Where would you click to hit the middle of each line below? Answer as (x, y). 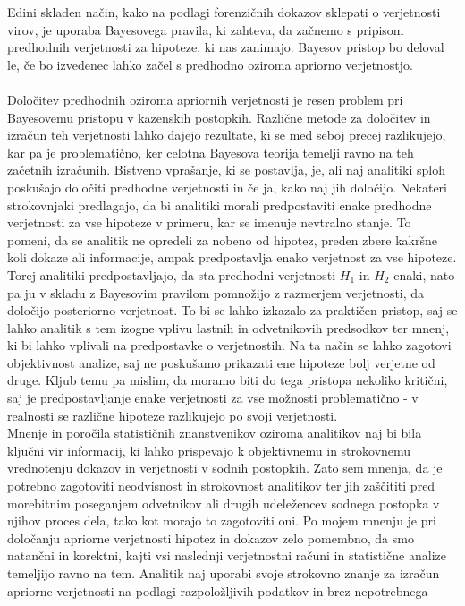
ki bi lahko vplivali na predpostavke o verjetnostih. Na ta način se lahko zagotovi (229, 345)
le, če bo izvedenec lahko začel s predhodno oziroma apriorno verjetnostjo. (210, 64)
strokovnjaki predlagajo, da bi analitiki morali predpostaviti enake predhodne (220, 205)
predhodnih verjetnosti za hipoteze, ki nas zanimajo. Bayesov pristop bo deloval (226, 47)
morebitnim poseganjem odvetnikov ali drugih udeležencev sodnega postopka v (224, 503)
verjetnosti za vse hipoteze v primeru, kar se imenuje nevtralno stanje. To (209, 222)
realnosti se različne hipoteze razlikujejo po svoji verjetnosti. (173, 415)
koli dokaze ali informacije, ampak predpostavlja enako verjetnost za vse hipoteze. (232, 257)
